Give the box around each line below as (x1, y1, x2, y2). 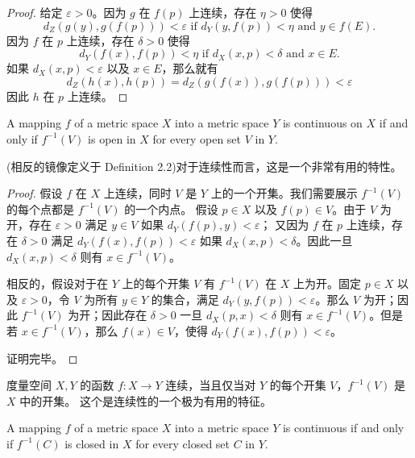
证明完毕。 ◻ (6, 349, 78, 366)
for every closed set (135, 435, 230, 452)
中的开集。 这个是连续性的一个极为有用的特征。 (19, 392, 272, 409)
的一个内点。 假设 (124, 200, 218, 217)
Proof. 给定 (6, 4, 63, 20)
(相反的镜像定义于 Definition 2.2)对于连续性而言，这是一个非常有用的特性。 (6, 157, 402, 174)
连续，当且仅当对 (165, 377, 256, 393)
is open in (88, 130, 136, 147)
